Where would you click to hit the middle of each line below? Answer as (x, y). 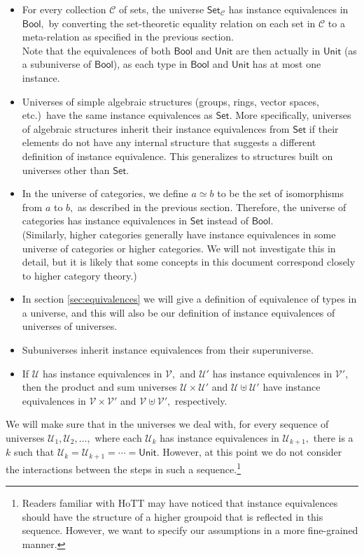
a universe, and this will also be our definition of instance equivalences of (178, 312)
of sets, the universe (161, 9)
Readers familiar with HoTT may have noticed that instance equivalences (180, 503)
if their (324, 128)
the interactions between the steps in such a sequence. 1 (123, 468)
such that (34, 452)
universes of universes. (70, 326)
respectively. (201, 400)
